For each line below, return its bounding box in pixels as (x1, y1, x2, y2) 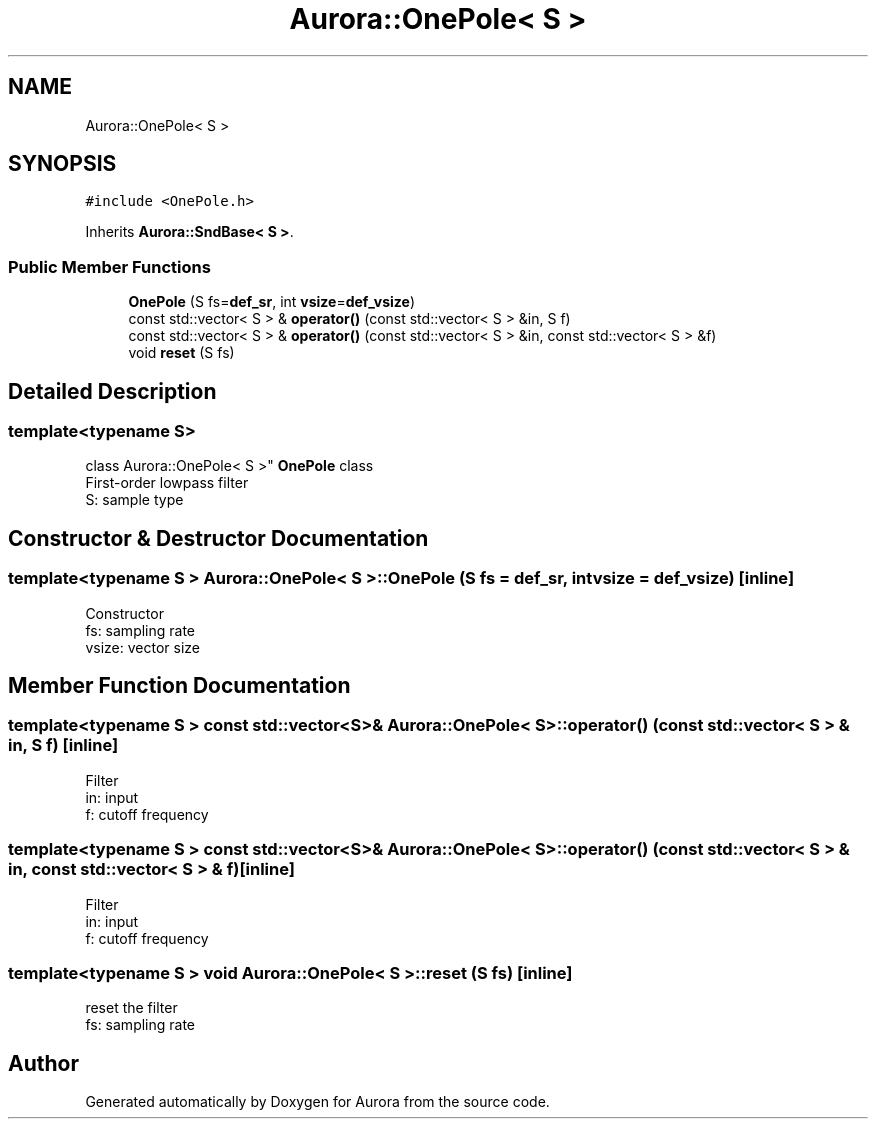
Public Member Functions (8, 256, 211, 277)
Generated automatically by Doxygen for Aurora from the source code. (85, 1093, 550, 1111)
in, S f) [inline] (8, 735, 119, 756)
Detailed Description (8, 378, 217, 404)
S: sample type (85, 491, 184, 509)
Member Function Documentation (8, 673, 351, 699)
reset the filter (85, 999, 178, 1017)
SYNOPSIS (8, 151, 117, 177)
